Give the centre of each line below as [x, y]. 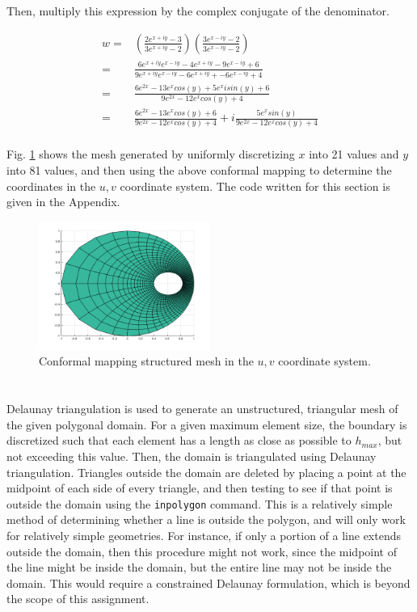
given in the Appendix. [63, 202]
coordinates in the [51, 186]
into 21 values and [354, 154]
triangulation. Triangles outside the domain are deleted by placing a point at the [206, 472]
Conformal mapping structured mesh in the [146, 361]
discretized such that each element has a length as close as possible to [179, 440]
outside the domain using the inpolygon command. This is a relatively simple [200, 503]
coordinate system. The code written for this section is [255, 186]
